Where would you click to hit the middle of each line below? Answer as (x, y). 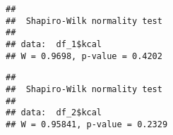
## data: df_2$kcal (54, 113)
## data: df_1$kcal (54, 44)
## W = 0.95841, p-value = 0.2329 (87, 124)
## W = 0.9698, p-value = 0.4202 (84, 56)
